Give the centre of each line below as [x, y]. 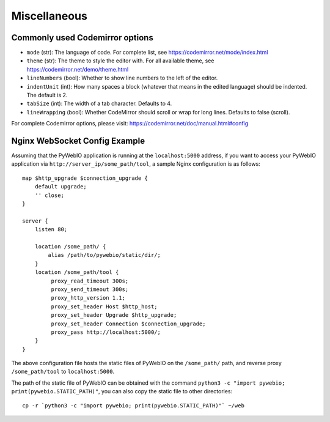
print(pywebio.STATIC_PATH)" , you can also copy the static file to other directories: [122, 391]
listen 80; [51, 230]
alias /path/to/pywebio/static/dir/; [105, 255]
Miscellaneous [50, 16]
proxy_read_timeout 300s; [90, 281]
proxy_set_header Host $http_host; [105, 306]
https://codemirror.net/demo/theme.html [78, 69]
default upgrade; [61, 187]
